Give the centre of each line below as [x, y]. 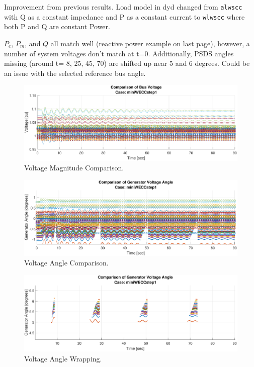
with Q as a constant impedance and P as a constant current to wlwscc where [124, 16]
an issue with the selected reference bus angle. [75, 73]
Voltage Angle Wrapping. [63, 359]
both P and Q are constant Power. [57, 26]
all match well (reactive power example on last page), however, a [150, 43]
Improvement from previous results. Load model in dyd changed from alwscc [123, 7]
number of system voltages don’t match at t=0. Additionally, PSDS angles [119, 53]
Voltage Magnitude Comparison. [74, 168]
